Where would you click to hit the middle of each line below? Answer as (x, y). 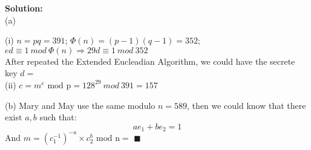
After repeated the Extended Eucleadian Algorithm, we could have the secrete (150, 61)
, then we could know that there (247, 105)
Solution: (24, 8)
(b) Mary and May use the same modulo (80, 105)
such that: (58, 117)
